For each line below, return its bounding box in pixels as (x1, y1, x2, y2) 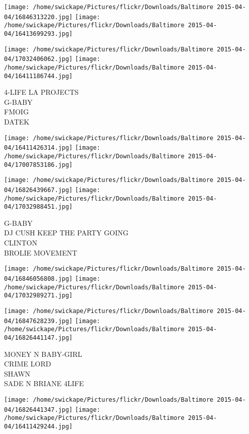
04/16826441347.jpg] (4, 406, 73, 413)
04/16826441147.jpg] (4, 334, 73, 341)
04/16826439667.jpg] (4, 186, 73, 194)
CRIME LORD (4, 358, 51, 369)
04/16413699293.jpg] (4, 30, 73, 37)
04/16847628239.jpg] (4, 317, 73, 325)
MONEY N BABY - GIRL (4, 348, 82, 359)
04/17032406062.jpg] (4, 55, 73, 63)
